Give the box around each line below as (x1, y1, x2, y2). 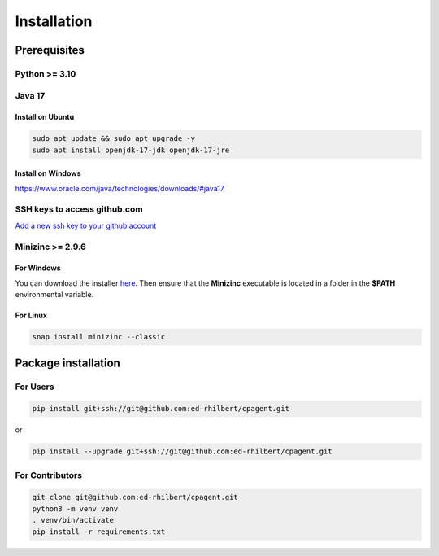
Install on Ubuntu (15, 112, 75, 122)
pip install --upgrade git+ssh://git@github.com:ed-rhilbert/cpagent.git (32, 447, 333, 456)
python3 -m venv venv (32, 504, 119, 513)
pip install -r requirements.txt (32, 527, 166, 536)
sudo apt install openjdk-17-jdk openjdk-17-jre (32, 145, 230, 155)
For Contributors (15, 469, 83, 480)
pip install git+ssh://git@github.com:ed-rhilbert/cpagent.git (32, 404, 290, 414)
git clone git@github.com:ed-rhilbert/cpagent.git (32, 493, 239, 502)
